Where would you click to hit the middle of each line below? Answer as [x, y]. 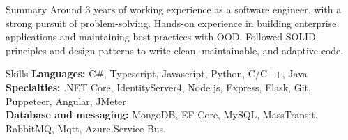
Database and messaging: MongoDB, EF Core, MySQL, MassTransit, [162, 115]
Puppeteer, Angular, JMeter [66, 101]
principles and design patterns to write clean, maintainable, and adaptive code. [175, 50]
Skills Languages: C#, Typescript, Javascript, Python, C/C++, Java [157, 73]
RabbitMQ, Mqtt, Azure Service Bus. [86, 128]
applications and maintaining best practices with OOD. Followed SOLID [161, 37]
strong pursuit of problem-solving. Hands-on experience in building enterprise [171, 23]
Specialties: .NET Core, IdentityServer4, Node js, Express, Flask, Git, [158, 87]
